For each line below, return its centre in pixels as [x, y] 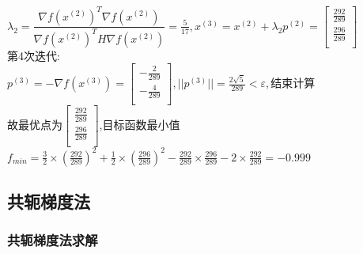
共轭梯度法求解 [53, 240]
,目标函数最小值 [140, 125]
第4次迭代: [34, 55]
